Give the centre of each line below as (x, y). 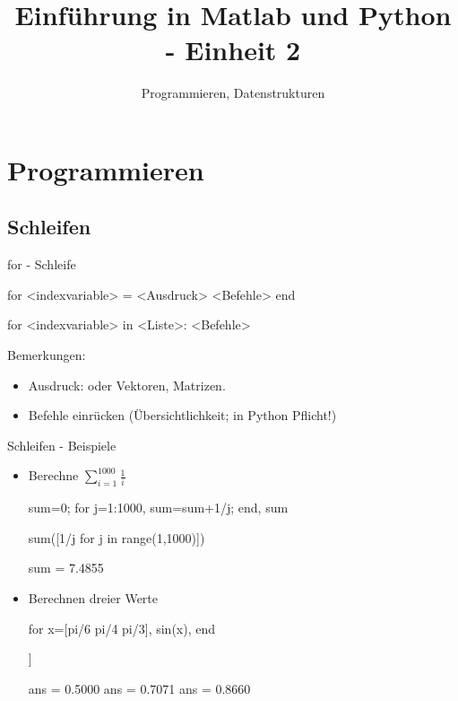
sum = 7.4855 (66, 568)
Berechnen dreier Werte (93, 598)
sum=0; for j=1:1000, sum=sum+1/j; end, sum (158, 508)
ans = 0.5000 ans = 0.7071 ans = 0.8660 (139, 688)
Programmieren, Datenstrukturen (233, 93)
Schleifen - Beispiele (62, 445)
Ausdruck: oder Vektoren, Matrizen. (127, 385)
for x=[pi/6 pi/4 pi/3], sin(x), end (122, 628)
